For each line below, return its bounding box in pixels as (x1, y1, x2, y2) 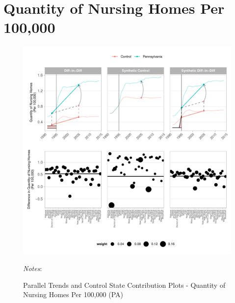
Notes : (23, 263, 42, 273)
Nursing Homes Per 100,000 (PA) (23, 289, 124, 300)
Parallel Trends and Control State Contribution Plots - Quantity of (23, 279, 226, 290)
